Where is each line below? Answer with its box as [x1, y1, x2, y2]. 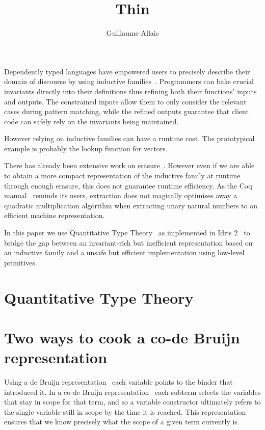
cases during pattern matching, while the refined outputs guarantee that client [4, 106, 249, 117]
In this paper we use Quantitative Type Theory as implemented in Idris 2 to [4, 227, 250, 238]
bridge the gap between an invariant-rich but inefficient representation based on [4, 237, 253, 248]
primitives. [4, 257, 37, 267]
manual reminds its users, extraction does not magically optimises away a [4, 190, 237, 201]
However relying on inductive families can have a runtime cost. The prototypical [4, 133, 255, 144]
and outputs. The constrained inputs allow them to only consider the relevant [4, 96, 247, 106]
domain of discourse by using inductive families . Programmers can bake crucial [4, 76, 254, 87]
